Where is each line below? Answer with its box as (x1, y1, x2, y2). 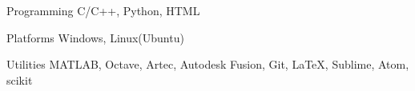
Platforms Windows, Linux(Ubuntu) (6, 29, 184, 45)
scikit (6, 71, 33, 88)
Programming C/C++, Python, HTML (6, 2, 200, 18)
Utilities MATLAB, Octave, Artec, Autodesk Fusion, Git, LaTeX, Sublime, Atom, (6, 56, 409, 73)
